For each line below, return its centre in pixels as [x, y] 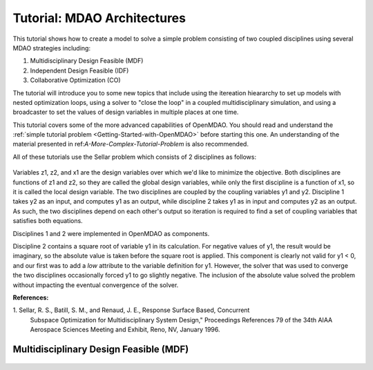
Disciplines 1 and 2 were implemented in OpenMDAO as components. [111, 233]
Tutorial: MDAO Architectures [99, 18]
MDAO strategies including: [52, 48]
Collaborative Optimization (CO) [75, 80]
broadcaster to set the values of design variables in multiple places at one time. [126, 112]
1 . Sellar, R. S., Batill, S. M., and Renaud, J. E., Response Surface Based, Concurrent [131, 310]
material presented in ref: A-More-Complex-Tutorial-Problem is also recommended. [131, 144]
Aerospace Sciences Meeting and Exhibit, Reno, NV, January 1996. [125, 330]
